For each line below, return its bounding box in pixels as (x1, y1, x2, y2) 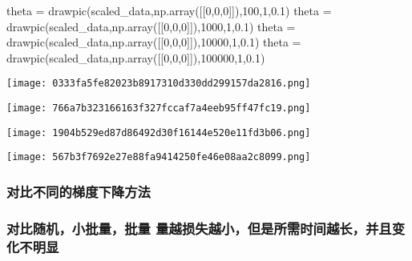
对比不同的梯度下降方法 (6, 181, 151, 201)
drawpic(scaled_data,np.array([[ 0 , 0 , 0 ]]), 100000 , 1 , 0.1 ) (6, 49, 265, 66)
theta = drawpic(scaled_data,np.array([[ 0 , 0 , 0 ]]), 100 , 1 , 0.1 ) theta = (6, 2, 332, 18)
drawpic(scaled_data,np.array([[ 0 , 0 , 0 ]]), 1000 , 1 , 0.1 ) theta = (6, 18, 296, 34)
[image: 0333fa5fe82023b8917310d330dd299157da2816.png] (6, 78, 311, 90)
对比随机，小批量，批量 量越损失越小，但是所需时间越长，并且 (6, 218, 392, 238)
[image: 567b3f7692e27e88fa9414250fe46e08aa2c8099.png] (6, 151, 311, 163)
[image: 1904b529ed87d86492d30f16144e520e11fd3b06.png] (6, 126, 311, 139)
